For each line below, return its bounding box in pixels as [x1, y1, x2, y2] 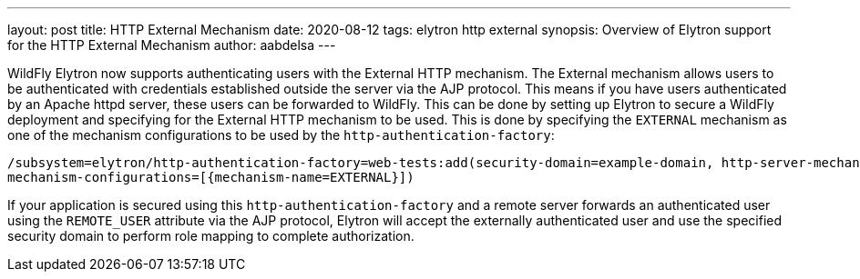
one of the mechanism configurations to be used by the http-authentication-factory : [7, 127, 555, 143]
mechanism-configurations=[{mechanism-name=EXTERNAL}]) [7, 170, 415, 184]
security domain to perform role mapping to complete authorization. [7, 228, 415, 244]
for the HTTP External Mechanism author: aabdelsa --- [7, 37, 336, 53]
